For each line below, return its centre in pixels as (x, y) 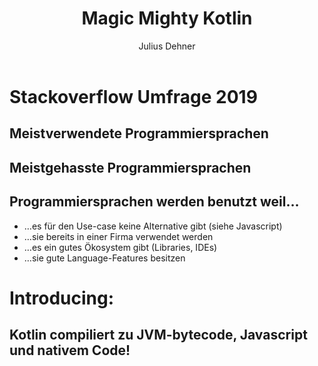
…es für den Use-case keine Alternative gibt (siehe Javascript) (153, 226)
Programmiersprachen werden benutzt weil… (154, 202)
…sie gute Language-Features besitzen (104, 258)
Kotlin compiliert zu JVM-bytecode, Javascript (158, 335)
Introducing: (62, 298)
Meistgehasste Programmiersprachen (130, 167)
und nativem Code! (70, 350)
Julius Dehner (167, 46)
